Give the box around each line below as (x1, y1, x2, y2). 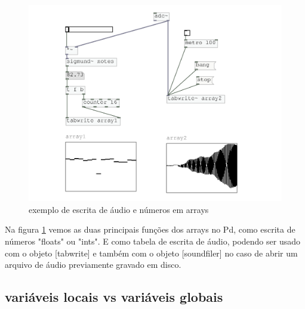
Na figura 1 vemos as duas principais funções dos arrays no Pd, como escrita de (5, 223, 295, 236)
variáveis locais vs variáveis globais (5, 288, 223, 306)
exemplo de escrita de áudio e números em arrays (29, 203, 209, 215)
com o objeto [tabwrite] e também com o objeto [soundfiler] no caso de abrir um (5, 246, 298, 259)
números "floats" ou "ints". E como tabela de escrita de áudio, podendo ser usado (5, 234, 300, 247)
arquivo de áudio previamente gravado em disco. (5, 258, 181, 271)
